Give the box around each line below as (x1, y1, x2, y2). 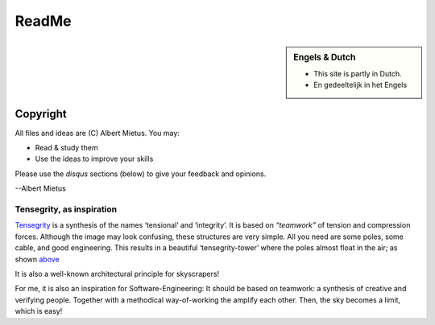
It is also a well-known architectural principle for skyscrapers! (14, 269, 220, 278)
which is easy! (14, 306, 63, 316)
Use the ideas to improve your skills (35, 154, 154, 164)
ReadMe (14, 12, 72, 30)
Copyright (14, 107, 68, 121)
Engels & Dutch (293, 51, 356, 63)
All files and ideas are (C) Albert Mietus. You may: (14, 128, 180, 138)
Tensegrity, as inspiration (14, 204, 118, 215)
